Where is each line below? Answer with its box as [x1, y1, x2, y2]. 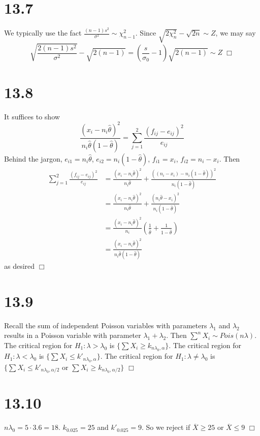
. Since [135, 27, 156, 38]
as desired [4, 261, 35, 271]
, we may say [215, 27, 256, 38]
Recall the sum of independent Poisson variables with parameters [4, 320, 207, 330]
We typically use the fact [4, 27, 82, 38]
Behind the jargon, [4, 153, 62, 164]
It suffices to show [4, 111, 60, 121]
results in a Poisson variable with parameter [4, 330, 141, 340]
